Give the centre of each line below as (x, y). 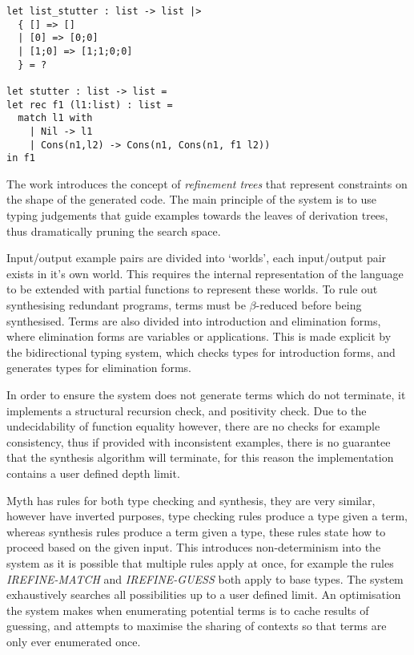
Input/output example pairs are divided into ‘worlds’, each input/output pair (197, 258)
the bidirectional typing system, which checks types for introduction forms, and (201, 352)
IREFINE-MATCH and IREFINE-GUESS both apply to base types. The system (205, 578)
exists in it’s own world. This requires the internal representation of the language (205, 273)
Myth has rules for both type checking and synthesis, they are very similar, (191, 500)
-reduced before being (309, 305)
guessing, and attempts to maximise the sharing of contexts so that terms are (197, 626)
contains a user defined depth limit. (93, 473)
